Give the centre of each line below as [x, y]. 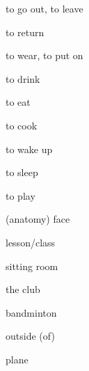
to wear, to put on [44, 55]
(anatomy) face [38, 219]
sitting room [32, 266]
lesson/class [31, 242]
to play [21, 195]
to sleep [22, 172]
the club [23, 289]
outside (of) [30, 336]
